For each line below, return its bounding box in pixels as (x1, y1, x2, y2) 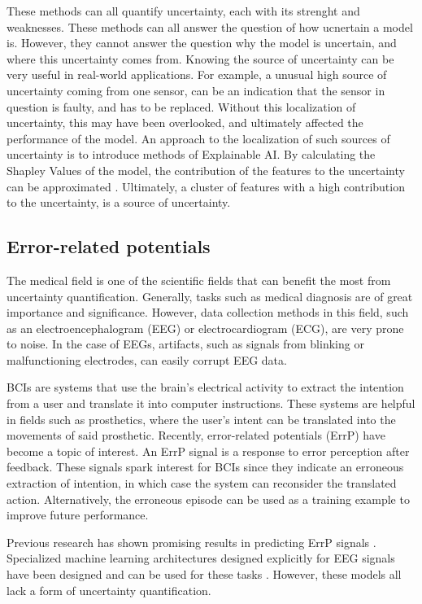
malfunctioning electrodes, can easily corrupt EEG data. (7, 351, 287, 368)
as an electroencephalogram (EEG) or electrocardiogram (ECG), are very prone (7, 319, 404, 336)
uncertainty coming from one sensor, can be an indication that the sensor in (7, 81, 385, 98)
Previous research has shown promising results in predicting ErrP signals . (7, 533, 376, 550)
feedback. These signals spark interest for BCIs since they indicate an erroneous (7, 458, 404, 475)
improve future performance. (7, 506, 149, 523)
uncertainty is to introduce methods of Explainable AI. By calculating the (7, 146, 376, 163)
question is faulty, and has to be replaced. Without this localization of (7, 98, 356, 115)
